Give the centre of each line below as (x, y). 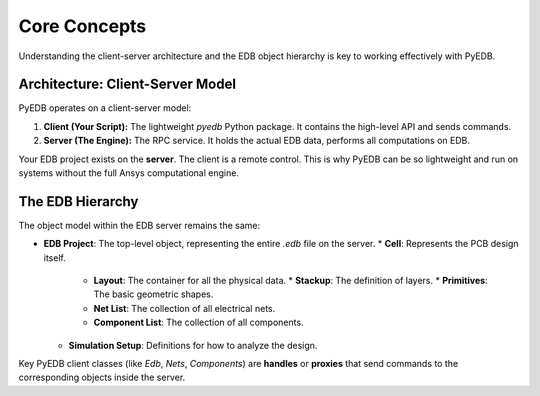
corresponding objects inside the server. (102, 377)
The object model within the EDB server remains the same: (139, 225)
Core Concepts (82, 26)
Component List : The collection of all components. (198, 322)
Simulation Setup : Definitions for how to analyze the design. (193, 345)
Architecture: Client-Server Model (127, 84)
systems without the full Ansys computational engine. (129, 173)
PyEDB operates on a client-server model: (105, 108)
